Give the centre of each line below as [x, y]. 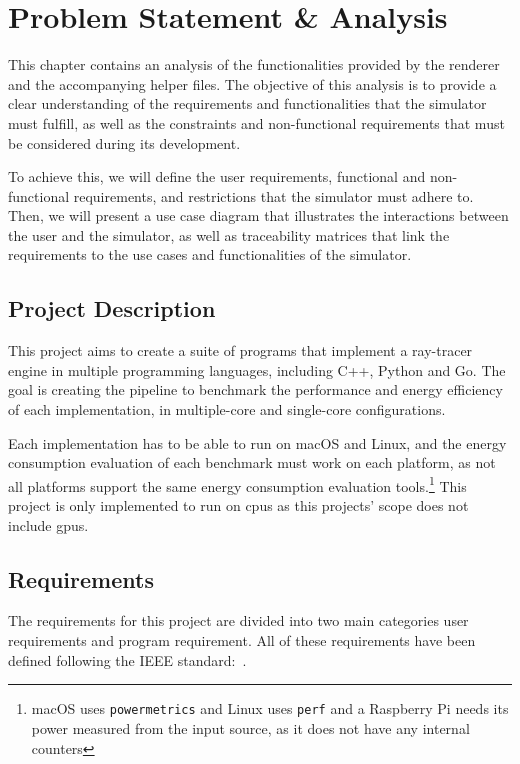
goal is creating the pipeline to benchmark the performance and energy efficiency [255, 389]
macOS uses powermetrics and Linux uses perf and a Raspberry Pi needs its [270, 708]
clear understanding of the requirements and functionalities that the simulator [247, 103]
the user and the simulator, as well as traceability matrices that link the [229, 234]
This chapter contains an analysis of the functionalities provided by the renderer [254, 64]
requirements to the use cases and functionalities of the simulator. [210, 254]
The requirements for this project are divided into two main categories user [238, 620]
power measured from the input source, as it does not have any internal [250, 727]
